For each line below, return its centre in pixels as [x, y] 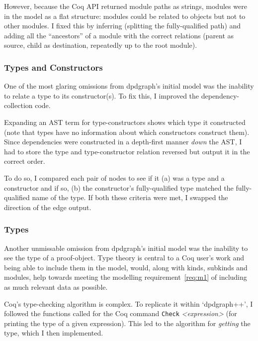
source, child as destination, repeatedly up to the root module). [101, 45]
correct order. [25, 161]
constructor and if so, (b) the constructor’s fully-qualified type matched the [119, 187]
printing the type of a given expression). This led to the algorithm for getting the [127, 323]
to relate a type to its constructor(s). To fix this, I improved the [102, 95]
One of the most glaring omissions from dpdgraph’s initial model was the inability [129, 86]
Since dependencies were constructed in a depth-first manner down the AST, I [123, 142]
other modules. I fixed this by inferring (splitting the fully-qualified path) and [123, 26]
